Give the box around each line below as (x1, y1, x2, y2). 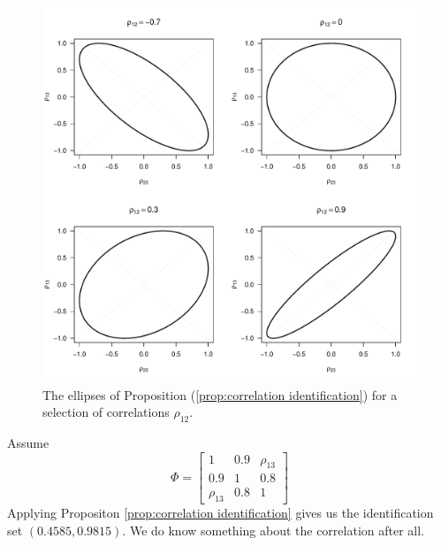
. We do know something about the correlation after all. (122, 520, 425, 539)
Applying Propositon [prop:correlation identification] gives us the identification (7, 504, 434, 522)
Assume (7, 433, 49, 451)
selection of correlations (42, 403, 170, 421)
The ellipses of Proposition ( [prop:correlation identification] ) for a (42, 385, 398, 404)
